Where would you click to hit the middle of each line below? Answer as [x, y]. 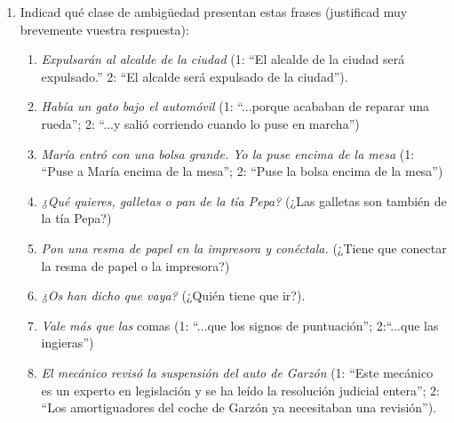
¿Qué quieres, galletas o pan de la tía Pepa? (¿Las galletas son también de [244, 200]
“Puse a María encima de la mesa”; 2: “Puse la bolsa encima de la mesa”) [242, 171]
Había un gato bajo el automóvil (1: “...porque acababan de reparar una [235, 106]
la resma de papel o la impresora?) [135, 265]
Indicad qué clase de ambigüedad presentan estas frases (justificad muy [214, 12]
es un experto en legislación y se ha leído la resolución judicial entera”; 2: [240, 390]
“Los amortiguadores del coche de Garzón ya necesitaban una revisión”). [239, 407]
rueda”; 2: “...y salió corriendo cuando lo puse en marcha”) [200, 123]
